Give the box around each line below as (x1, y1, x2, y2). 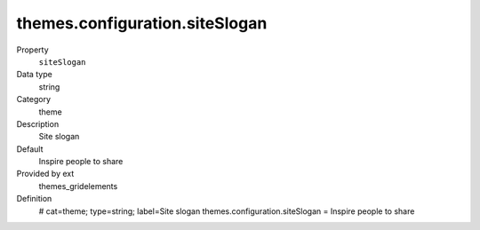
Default (16, 143, 44, 155)
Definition (16, 194, 52, 204)
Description (16, 118, 60, 129)
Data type (16, 69, 52, 80)
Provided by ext (16, 169, 75, 179)
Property (16, 44, 49, 55)
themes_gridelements (38, 180, 118, 191)
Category (16, 94, 52, 105)
